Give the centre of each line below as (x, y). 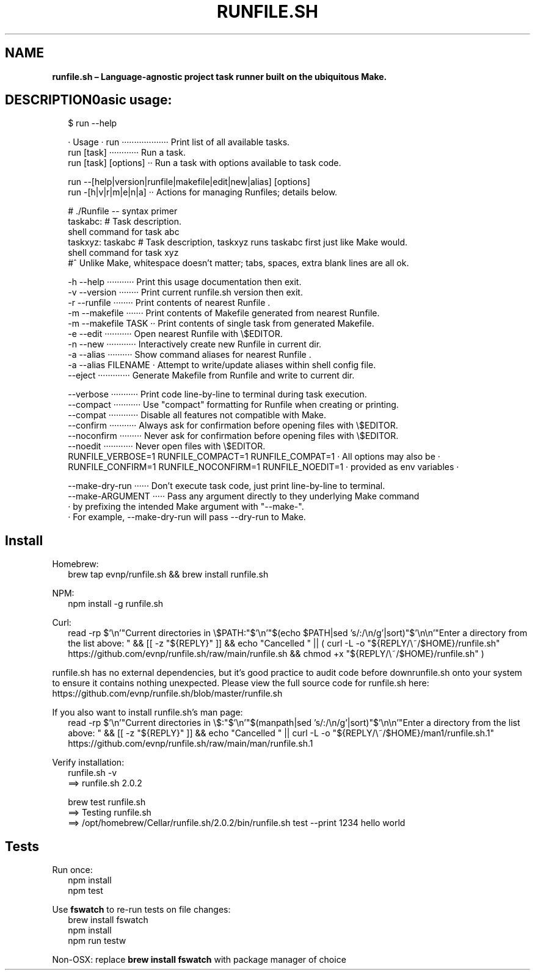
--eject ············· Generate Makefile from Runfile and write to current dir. (211, 375)
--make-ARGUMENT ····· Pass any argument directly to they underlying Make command (244, 496)
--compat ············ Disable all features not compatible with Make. (197, 415)
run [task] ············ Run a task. (127, 153)
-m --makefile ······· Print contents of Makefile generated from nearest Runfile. (224, 313)
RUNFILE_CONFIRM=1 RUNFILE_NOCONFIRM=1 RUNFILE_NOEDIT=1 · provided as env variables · (264, 467)
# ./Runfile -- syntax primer (123, 211)
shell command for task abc (124, 232)
